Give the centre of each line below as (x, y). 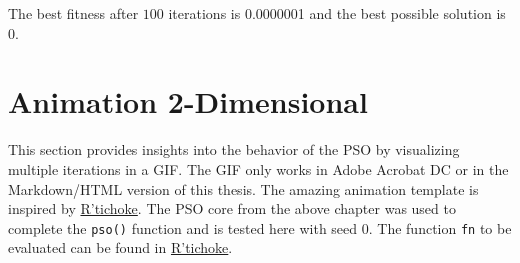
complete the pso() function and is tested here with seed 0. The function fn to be (260, 227)
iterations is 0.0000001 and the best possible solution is (337, 13)
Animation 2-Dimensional (188, 101)
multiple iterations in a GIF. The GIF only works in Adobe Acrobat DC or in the (258, 168)
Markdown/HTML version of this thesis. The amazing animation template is (243, 188)
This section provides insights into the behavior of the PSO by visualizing (234, 149)
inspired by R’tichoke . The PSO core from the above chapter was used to (232, 208)
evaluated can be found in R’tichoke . (120, 247)
